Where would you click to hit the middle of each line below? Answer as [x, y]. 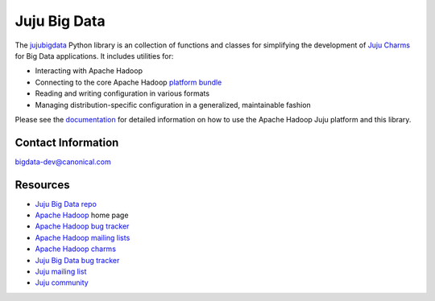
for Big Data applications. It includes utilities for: [94, 56]
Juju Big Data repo [66, 204]
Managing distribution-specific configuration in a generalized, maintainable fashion [173, 105]
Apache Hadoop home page [82, 215]
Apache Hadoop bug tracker [82, 226]
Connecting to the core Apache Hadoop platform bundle [128, 82]
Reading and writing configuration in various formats [122, 93]
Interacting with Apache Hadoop [89, 71]
